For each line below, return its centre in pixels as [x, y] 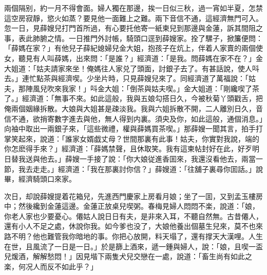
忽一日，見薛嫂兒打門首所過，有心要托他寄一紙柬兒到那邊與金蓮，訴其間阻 [130, 28]
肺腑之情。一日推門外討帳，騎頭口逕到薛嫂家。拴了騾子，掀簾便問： [148, 38]
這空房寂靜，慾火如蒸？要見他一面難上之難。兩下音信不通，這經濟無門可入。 [133, 18]
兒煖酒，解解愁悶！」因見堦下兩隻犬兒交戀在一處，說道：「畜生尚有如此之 [128, 256]
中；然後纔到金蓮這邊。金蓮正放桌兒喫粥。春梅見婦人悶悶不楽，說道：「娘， [132, 206]
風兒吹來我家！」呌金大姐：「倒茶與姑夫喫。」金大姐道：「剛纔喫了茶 [146, 88]
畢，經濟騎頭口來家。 [40, 179]
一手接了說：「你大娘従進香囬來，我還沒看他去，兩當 [167, 158]
